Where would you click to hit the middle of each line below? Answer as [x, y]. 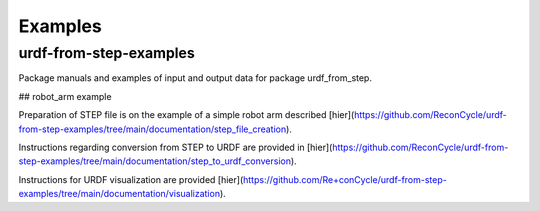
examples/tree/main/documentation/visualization [119, 194]
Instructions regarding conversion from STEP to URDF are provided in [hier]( [175, 147]
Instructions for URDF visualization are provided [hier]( [131, 179]
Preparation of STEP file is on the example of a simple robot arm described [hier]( [186, 115]
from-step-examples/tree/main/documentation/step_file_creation [152, 129]
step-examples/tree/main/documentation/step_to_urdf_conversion [155, 161]
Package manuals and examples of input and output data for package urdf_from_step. [195, 78]
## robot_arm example [65, 96]
